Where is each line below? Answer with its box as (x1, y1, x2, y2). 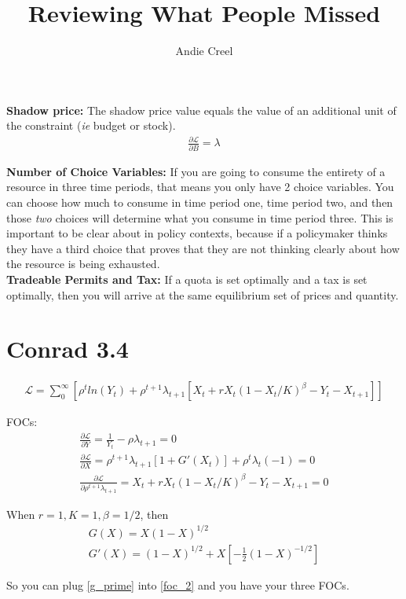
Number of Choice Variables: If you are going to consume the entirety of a (6, 163, 386, 179)
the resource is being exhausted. (6, 255, 160, 272)
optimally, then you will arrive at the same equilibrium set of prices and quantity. (6, 286, 399, 303)
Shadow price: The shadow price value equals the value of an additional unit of (6, 101, 397, 118)
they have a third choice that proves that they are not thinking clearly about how (6, 240, 400, 256)
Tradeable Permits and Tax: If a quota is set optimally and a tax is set (6, 270, 368, 287)
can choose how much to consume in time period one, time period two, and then (6, 193, 393, 210)
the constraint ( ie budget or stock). (6, 117, 176, 134)
